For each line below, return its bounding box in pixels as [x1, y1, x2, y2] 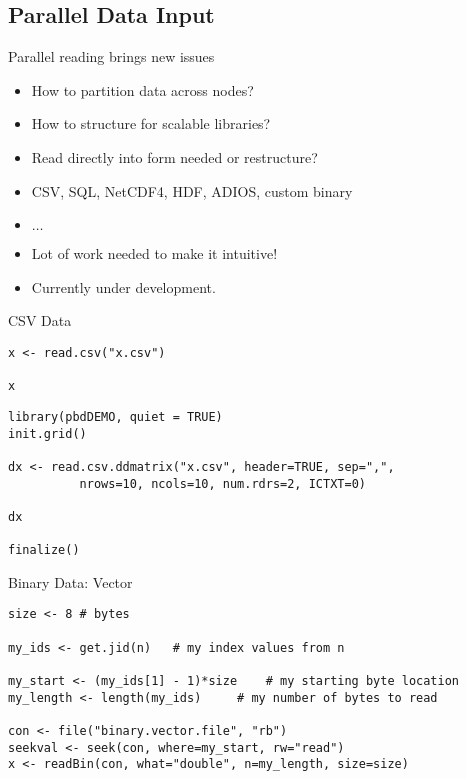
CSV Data [8, 310, 72, 331]
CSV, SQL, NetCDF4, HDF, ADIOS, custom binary [31, 180, 353, 201]
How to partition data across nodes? [31, 79, 254, 100]
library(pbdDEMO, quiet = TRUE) [8, 409, 223, 424]
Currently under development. [31, 276, 216, 297]
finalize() [8, 543, 80, 558]
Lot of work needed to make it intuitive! [31, 243, 278, 264]
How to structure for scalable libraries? [31, 113, 271, 134]
